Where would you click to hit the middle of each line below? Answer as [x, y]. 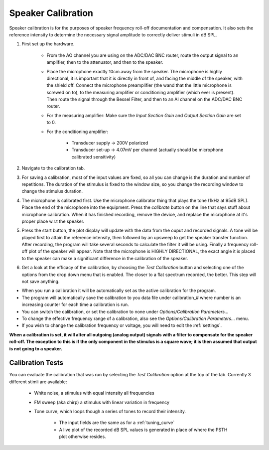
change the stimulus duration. [52, 191]
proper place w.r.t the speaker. [53, 221]
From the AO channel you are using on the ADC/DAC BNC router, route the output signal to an [142, 55]
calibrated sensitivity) [94, 156]
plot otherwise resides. [83, 437]
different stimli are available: [38, 382]
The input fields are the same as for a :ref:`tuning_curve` [117, 423]
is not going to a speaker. [36, 348]
